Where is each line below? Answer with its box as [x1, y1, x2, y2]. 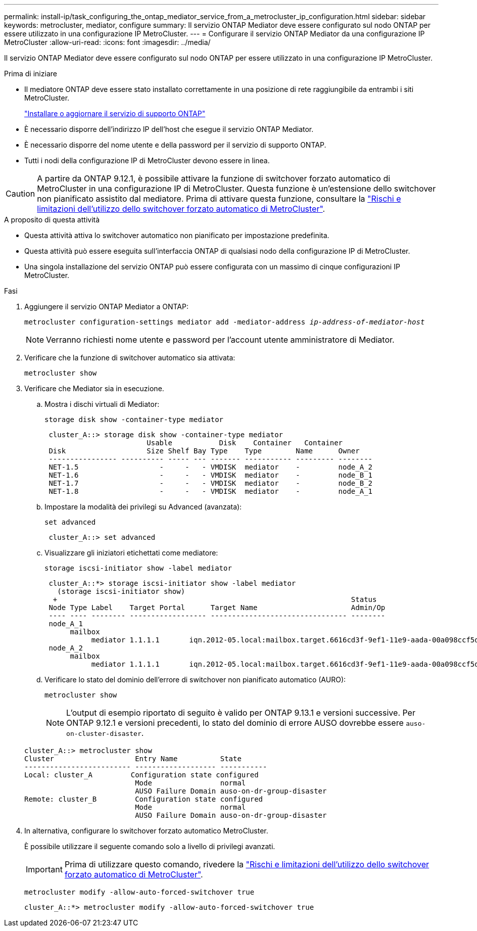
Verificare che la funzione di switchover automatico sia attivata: [24, 353, 235, 362]
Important [26, 864, 63, 874]
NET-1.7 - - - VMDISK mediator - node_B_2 [49, 479, 373, 487]
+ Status [53, 595, 377, 603]
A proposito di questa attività [4, 215, 100, 224]
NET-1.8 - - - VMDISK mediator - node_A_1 [49, 487, 373, 495]
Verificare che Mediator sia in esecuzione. [24, 384, 164, 393]
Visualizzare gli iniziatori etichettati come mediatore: [44, 548, 218, 557]
